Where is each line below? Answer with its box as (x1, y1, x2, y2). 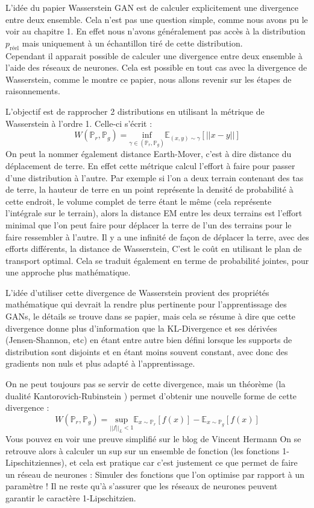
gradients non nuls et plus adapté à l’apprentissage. (5, 357, 195, 370)
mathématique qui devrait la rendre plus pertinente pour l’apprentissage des (5, 298, 287, 310)
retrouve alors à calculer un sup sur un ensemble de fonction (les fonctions (5, 444, 280, 457)
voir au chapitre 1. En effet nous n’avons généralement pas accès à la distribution (5, 25, 306, 37)
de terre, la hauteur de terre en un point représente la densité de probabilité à (5, 183, 294, 196)
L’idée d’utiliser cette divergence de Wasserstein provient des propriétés (5, 286, 269, 298)
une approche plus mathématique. (5, 266, 131, 278)
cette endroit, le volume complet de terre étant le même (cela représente (5, 195, 272, 207)
